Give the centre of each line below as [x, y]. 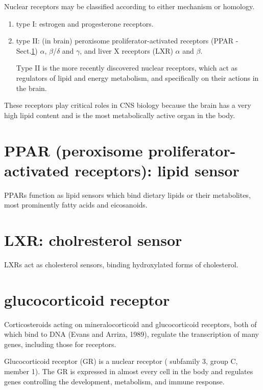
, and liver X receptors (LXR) [126, 50]
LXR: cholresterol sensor [93, 240]
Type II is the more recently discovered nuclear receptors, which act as [127, 68]
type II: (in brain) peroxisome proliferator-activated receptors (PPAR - [127, 41]
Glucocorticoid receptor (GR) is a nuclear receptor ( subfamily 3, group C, [121, 361]
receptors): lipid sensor [157, 170]
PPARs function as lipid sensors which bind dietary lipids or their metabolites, [127, 194]
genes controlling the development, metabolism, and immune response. [114, 381]
